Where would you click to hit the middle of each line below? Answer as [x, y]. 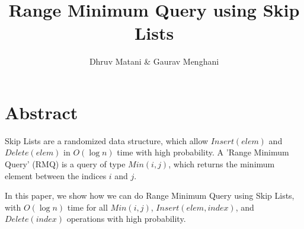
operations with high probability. [126, 219]
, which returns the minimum [222, 164]
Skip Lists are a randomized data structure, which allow [107, 140]
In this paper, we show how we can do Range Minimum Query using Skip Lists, [150, 195]
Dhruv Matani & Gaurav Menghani [154, 61]
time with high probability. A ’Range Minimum [203, 152]
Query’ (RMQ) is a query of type [65, 164]
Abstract [41, 112]
